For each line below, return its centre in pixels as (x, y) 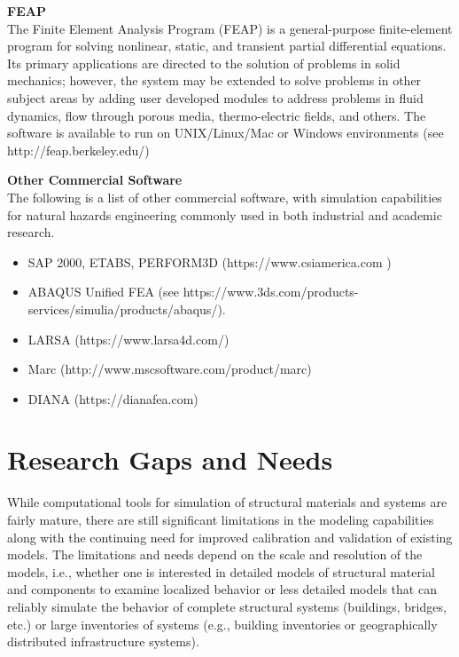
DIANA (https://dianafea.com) (113, 398)
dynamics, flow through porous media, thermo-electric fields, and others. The (217, 115)
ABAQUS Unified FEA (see (104, 292)
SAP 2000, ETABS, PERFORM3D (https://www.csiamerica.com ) (210, 261)
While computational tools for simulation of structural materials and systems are (227, 502)
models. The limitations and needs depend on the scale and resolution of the (215, 554)
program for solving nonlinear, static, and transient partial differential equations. (227, 46)
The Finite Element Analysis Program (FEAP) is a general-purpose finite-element (230, 28)
